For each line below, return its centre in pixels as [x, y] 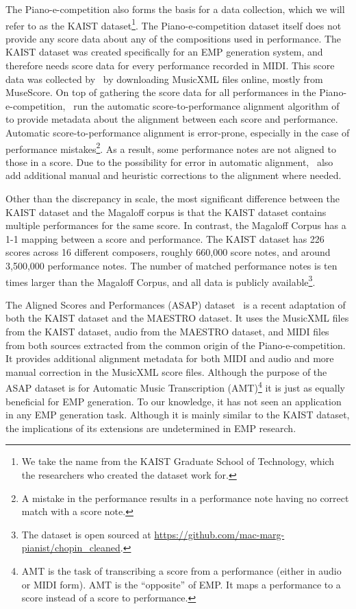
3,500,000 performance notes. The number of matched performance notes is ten [171, 265]
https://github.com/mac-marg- [219, 534]
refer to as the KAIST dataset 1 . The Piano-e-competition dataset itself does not [174, 24]
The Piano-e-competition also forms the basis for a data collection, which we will [175, 9]
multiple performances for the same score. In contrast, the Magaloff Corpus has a [176, 225]
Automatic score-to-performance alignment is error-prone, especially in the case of [178, 132]
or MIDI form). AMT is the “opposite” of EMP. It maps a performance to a [181, 584]
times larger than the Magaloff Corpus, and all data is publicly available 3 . [161, 280]
